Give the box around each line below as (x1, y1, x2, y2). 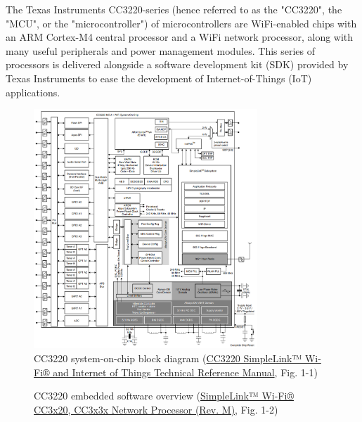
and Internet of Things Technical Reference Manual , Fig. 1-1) (53, 364, 318, 379)
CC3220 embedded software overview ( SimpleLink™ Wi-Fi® (34, 388, 294, 403)
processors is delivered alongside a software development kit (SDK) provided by (6, 57, 349, 72)
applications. (6, 84, 60, 99)
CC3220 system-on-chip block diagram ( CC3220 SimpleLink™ (34, 351, 302, 365)
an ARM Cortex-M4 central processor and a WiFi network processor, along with (6, 30, 354, 44)
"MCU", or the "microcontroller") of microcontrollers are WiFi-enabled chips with (6, 15, 357, 30)
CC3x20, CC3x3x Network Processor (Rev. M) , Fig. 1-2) (34, 402, 278, 416)
